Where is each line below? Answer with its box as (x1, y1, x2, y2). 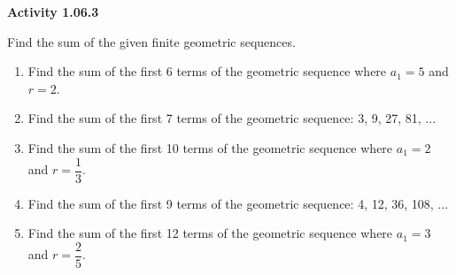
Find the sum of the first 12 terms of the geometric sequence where (27, 224, 393, 242)
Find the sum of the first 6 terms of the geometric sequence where (27, 62, 387, 80)
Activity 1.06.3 (7, 3, 99, 20)
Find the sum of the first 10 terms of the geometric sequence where (27, 138, 393, 157)
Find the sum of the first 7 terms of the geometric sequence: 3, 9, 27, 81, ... (27, 109, 437, 127)
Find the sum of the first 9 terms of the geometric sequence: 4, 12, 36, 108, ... (27, 194, 449, 212)
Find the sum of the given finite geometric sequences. (7, 32, 296, 50)
